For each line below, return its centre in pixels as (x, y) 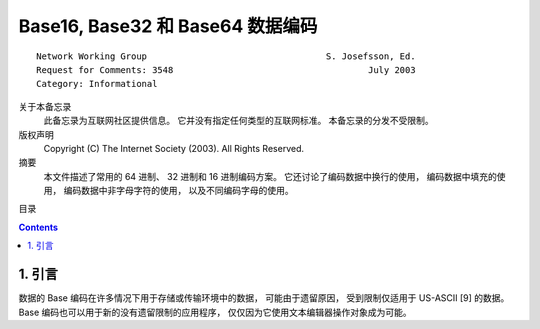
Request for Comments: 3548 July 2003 (226, 69)
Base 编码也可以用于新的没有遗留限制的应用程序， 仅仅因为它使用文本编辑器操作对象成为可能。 (215, 312)
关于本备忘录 (45, 106)
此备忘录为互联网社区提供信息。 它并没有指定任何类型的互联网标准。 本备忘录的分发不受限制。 (238, 121)
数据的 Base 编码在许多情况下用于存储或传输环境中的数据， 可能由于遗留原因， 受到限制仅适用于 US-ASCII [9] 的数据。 (264, 298)
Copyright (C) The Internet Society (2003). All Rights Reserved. (174, 148)
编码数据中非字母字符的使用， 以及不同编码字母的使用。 (178, 191)
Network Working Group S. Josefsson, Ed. (226, 56)
